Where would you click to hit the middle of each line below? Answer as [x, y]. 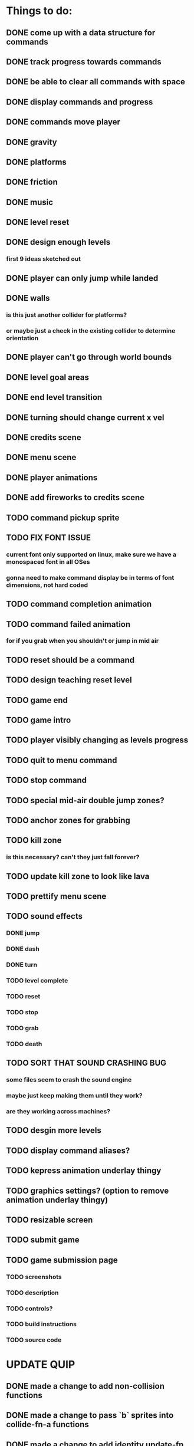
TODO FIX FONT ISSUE [49, 538]
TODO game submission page [62, 1260]
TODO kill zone [34, 841]
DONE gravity [32, 142]
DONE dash [23, 949]
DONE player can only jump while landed [82, 278]
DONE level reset [38, 222]
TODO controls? [29, 1309]
